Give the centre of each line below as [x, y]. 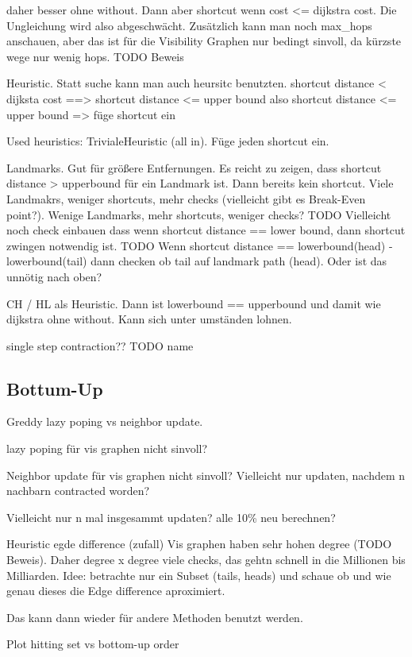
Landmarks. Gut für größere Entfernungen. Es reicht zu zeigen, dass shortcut [194, 167]
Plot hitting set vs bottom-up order [93, 644]
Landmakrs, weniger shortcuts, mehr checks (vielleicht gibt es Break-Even [186, 198]
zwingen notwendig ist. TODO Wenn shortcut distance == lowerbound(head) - [200, 245]
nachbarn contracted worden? [78, 491]
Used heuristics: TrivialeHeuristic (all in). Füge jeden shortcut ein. [168, 141]
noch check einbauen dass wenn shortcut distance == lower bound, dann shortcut [206, 230]
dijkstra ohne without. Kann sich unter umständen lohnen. [149, 319]
